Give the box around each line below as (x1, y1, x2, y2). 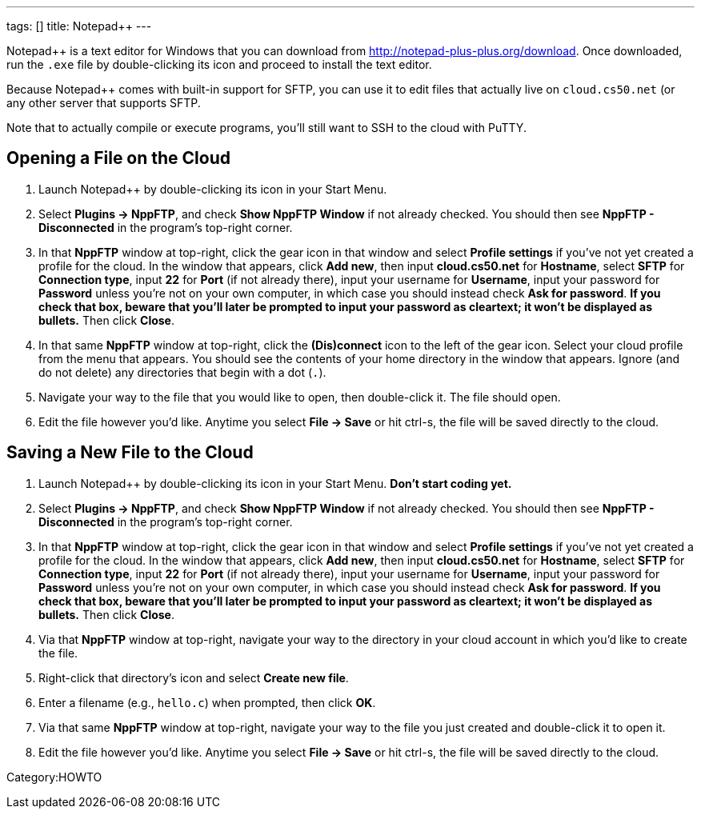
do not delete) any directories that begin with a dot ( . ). (38, 365, 326, 379)
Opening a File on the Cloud (6, 148, 231, 169)
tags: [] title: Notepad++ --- (6, 19, 152, 33)
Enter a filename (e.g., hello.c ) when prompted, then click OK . (38, 695, 376, 709)
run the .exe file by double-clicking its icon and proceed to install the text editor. (6, 58, 432, 71)
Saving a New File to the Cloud (6, 442, 254, 463)
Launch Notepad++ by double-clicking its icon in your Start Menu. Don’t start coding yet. (38, 476, 512, 490)
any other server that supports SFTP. (6, 96, 201, 110)
